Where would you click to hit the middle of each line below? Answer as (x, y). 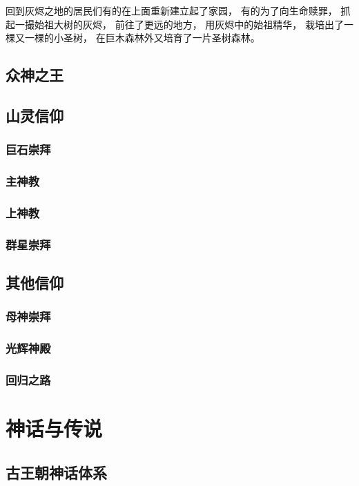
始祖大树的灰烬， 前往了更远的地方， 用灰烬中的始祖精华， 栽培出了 (189, 24)
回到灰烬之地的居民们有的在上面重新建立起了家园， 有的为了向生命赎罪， (172, 10)
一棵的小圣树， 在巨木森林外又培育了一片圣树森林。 (142, 38)
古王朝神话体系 (56, 472)
